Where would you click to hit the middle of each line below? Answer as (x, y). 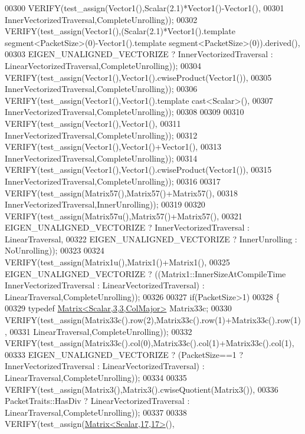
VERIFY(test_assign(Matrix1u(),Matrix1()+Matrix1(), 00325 (117, 262)
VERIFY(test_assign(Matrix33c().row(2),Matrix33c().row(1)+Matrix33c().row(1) (153, 320)
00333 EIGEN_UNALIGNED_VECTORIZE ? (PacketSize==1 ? (124, 354)
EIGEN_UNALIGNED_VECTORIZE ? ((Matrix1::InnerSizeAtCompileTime (145, 273)
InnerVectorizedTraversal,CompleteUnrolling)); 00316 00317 (113, 181)
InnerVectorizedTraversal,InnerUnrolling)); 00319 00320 (105, 204)
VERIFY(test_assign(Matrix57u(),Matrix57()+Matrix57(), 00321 (124, 216)
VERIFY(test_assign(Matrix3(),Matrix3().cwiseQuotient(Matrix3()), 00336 (142, 389)
